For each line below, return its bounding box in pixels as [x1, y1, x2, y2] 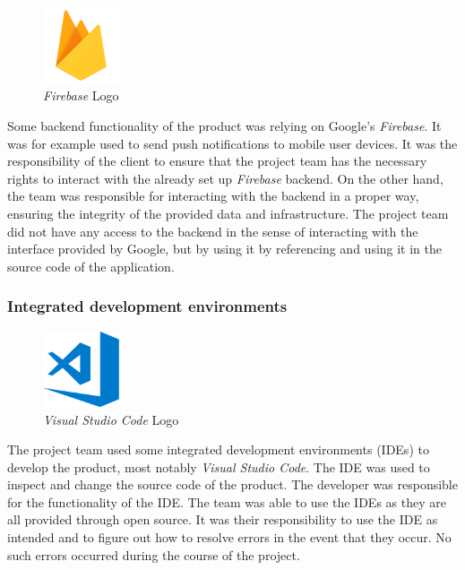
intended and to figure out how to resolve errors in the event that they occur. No [7, 528, 452, 547]
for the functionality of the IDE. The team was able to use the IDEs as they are [7, 492, 446, 511]
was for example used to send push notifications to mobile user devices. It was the [7, 134, 458, 152]
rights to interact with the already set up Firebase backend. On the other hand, [7, 168, 443, 187]
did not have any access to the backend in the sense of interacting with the [7, 221, 418, 240]
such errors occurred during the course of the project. [7, 545, 300, 564]
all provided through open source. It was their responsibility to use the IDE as [7, 510, 438, 529]
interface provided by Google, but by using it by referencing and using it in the [7, 239, 443, 258]
